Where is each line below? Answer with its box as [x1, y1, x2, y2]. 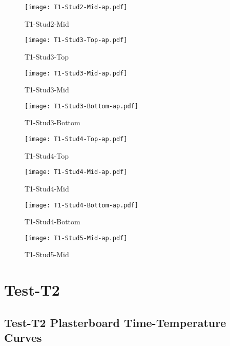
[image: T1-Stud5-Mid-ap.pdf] [25, 234, 128, 242]
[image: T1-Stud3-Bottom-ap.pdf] [25, 102, 138, 110]
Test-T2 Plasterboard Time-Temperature [4, 314, 226, 330]
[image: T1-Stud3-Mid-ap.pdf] [25, 69, 128, 77]
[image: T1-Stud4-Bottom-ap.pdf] [25, 201, 138, 209]
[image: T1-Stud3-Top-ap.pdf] [25, 36, 128, 44]
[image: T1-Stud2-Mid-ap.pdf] [25, 4, 128, 11]
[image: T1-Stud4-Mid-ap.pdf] [25, 168, 128, 176]
